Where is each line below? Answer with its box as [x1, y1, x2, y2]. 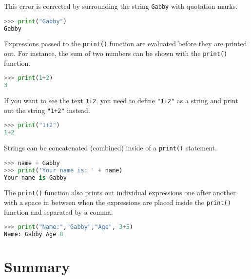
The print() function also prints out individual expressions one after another [4, 187, 236, 198]
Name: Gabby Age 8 [4, 231, 63, 238]
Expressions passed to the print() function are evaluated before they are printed [4, 38, 247, 49]
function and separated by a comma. [4, 206, 113, 217]
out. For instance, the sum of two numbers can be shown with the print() [4, 48, 228, 58]
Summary [4, 257, 70, 277]
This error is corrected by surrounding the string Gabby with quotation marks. [4, 1, 238, 11]
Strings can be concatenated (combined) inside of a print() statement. [4, 143, 217, 153]
